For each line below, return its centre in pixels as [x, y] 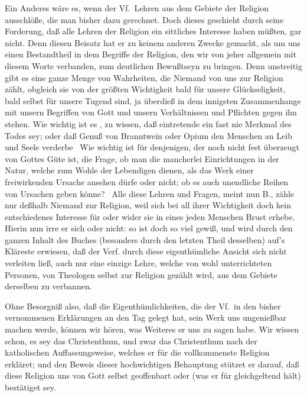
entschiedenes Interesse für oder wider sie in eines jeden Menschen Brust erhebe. [150, 216]
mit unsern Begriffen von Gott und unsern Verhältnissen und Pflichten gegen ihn [151, 112]
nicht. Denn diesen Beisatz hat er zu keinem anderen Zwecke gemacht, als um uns [153, 42]
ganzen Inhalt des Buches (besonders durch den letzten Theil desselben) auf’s [145, 239]
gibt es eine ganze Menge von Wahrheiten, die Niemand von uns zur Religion [144, 77]
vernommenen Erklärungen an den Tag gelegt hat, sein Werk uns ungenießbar [146, 317]
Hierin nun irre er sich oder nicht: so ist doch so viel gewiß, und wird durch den [149, 228]
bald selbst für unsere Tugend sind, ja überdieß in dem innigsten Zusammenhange [153, 100]
